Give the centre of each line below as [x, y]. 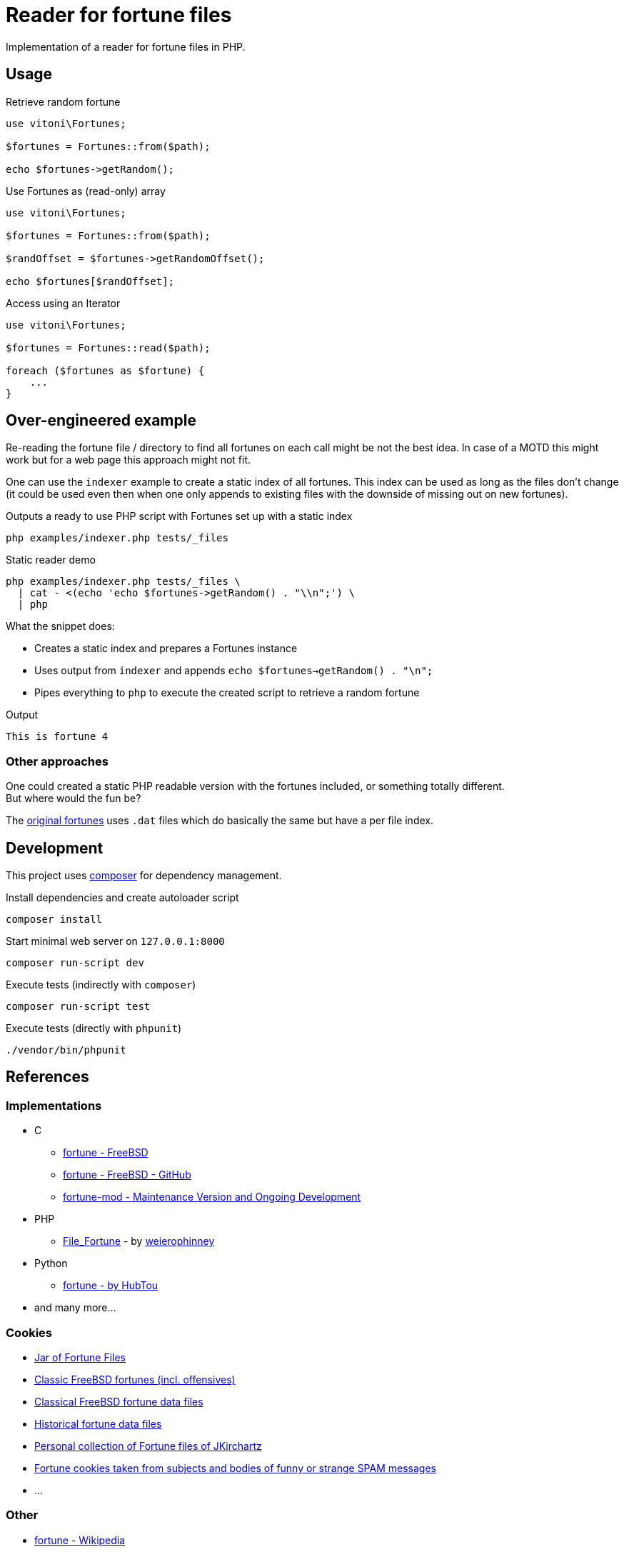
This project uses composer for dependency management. [144, 876]
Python [51, 1263]
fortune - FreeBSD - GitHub [127, 1175]
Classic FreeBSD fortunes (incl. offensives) [135, 1380]
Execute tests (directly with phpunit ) [94, 1028]
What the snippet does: [60, 626]
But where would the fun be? [74, 798]
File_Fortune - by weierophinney [139, 1241]
